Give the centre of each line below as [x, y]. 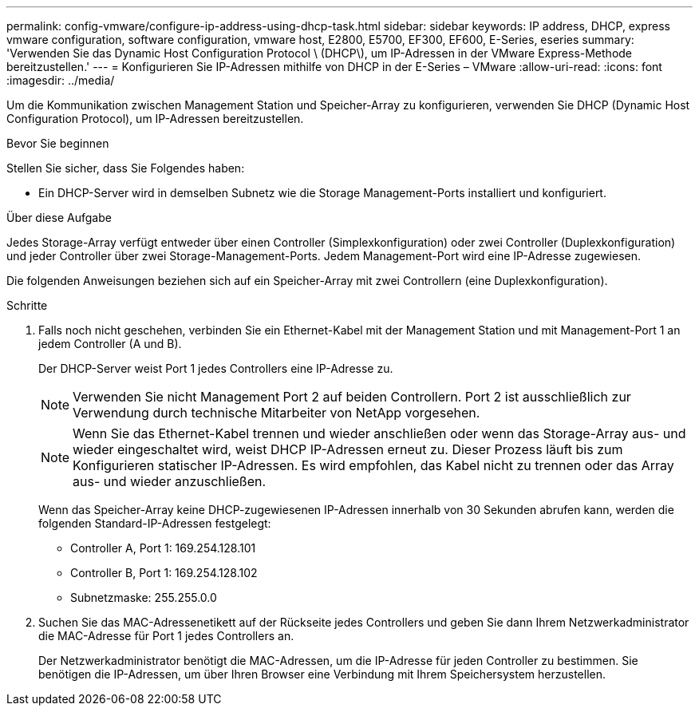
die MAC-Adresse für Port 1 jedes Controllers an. [166, 636]
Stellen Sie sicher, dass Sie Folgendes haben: [126, 168]
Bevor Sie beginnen [58, 143]
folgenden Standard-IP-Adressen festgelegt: [155, 523]
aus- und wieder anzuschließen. [170, 481]
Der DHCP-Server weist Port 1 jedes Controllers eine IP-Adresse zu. [216, 368]
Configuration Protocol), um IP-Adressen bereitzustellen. [155, 119]
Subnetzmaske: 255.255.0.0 [144, 597]
